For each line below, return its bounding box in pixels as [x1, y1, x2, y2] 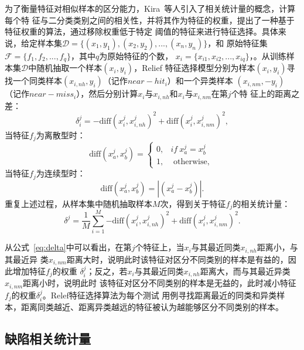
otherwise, [173, 157, 210, 166]
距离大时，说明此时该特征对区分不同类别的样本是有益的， [66, 253, 288, 265]
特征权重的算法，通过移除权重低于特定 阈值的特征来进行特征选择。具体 [5, 25, 278, 38]
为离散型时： [36, 128, 86, 141]
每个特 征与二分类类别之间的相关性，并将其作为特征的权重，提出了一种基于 [5, 13, 295, 26]
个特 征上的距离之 [231, 87, 300, 100]
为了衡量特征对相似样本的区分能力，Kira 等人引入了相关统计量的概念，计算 [5, 2, 296, 14]
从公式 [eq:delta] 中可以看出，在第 [5, 241, 132, 253]
